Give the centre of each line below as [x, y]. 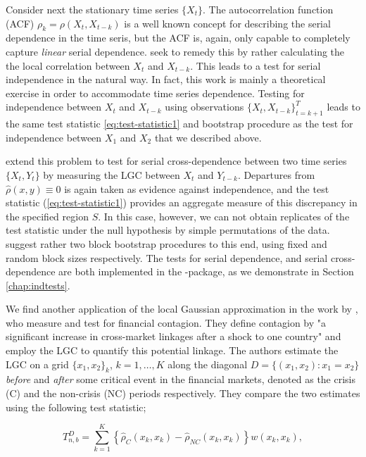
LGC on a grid [37, 364]
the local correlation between [68, 65]
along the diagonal [208, 364]
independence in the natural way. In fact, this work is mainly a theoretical [166, 79]
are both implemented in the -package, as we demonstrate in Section [206, 271]
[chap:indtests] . [38, 285]
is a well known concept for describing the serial [227, 23]
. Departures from [276, 174]
